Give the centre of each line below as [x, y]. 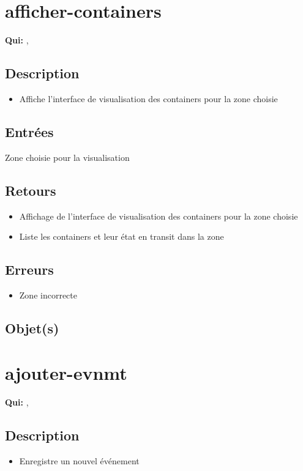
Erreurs [29, 269]
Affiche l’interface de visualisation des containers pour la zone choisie [148, 98]
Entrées [29, 131]
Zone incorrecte [48, 295]
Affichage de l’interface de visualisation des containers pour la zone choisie [159, 216]
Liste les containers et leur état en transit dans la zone [122, 236]
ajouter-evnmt [66, 373]
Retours [31, 190]
